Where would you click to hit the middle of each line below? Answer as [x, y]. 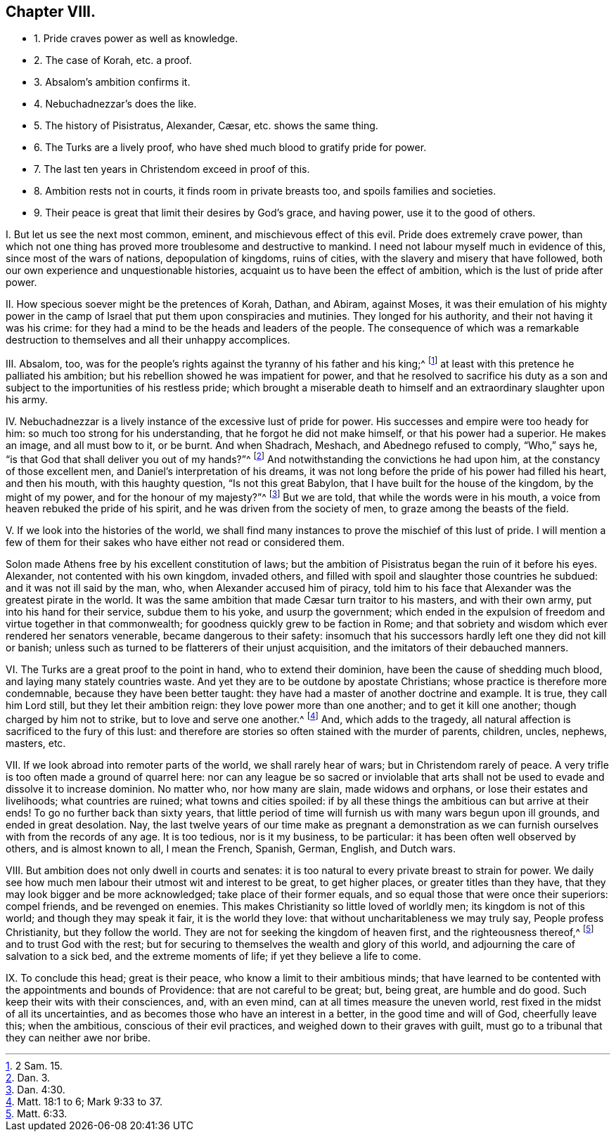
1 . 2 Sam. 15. [34, 1065]
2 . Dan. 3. [28, 1077]
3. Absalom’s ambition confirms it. [112, 82]
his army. [27, 400]
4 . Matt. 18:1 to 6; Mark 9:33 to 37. [84, 1101]
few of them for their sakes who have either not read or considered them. [175, 542]
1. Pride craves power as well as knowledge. [136, 39]
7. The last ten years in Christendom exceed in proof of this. [172, 169]
